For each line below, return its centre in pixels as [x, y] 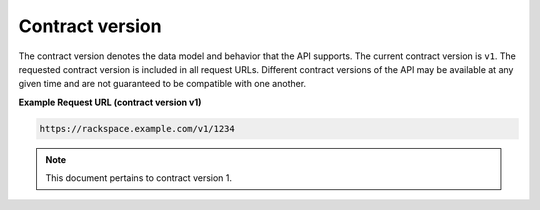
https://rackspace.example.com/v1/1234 [137, 128]
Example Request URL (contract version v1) [110, 102]
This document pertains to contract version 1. [139, 178]
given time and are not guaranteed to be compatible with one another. [162, 84]
